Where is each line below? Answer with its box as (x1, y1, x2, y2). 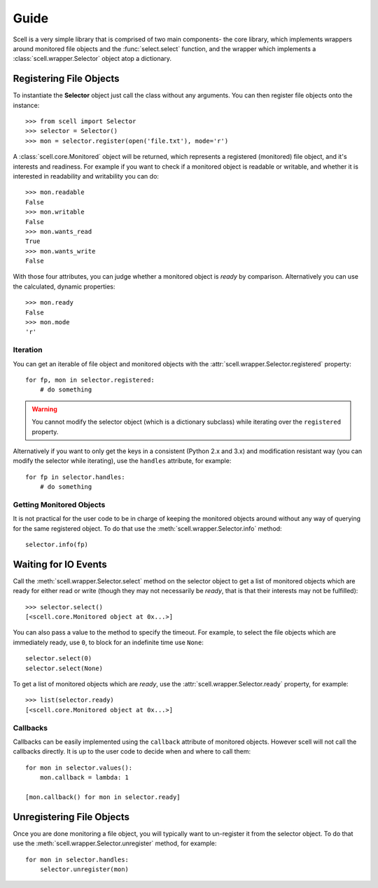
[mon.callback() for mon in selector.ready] (25, 793, 181, 801)
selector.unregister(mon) (39, 866, 129, 873)
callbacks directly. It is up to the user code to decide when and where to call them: (13, 747, 251, 756)
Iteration (13, 345, 43, 355)
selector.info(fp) (25, 541, 89, 549)
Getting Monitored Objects (13, 499, 106, 509)
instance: (13, 101, 40, 109)
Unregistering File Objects (13, 811, 129, 823)
